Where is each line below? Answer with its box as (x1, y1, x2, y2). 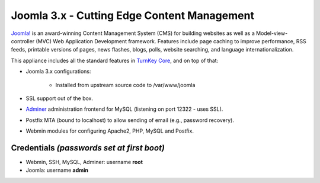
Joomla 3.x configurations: (25, 68, 91, 75)
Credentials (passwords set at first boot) (11, 143, 165, 153)
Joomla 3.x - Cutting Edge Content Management (11, 9, 255, 22)
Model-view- (255, 30, 288, 37)
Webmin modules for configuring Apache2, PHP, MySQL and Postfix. (25, 127, 194, 134)
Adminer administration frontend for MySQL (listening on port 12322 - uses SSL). (25, 105, 223, 113)
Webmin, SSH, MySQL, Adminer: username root (25, 158, 143, 165)
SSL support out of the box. (25, 95, 94, 102)
